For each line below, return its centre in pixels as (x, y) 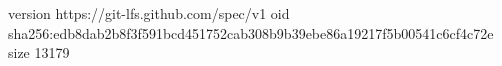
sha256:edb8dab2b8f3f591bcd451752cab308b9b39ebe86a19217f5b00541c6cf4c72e (251, 32)
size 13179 (39, 52)
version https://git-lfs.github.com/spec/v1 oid (149, 13)
